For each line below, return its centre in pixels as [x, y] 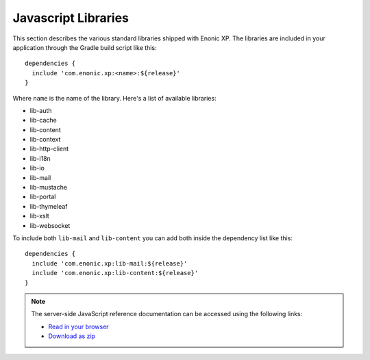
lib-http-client [49, 149]
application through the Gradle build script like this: [85, 47]
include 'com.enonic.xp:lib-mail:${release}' [110, 263]
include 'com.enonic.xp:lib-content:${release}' [115, 273]
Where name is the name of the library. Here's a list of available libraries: [114, 98]
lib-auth [41, 110]
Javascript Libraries [71, 18]
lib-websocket [50, 225]
